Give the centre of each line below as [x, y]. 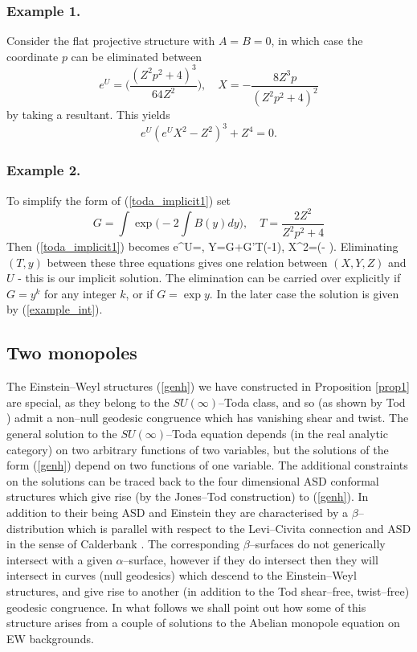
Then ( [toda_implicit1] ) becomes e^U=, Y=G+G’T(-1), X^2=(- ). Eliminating [202, 246]
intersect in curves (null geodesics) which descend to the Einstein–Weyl [182, 575]
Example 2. [44, 170]
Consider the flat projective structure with [111, 41]
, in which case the [317, 41]
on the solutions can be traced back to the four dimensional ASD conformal [193, 480]
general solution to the [62, 434]
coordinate [33, 56]
